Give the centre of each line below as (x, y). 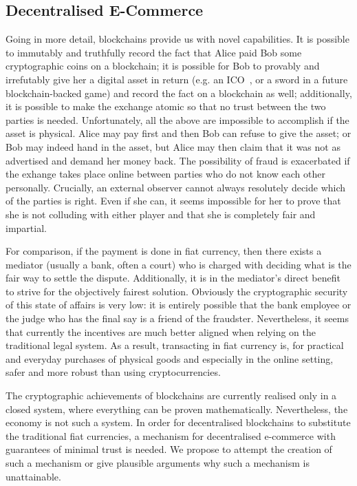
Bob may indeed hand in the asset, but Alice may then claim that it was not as (173, 146)
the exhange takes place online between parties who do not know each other (165, 174)
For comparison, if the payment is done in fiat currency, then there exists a (164, 251)
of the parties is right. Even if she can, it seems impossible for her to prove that (173, 201)
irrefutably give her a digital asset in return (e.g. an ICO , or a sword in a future (177, 79)
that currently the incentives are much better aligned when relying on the (161, 331)
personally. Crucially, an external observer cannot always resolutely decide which (176, 187)
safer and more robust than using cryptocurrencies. (113, 372)
